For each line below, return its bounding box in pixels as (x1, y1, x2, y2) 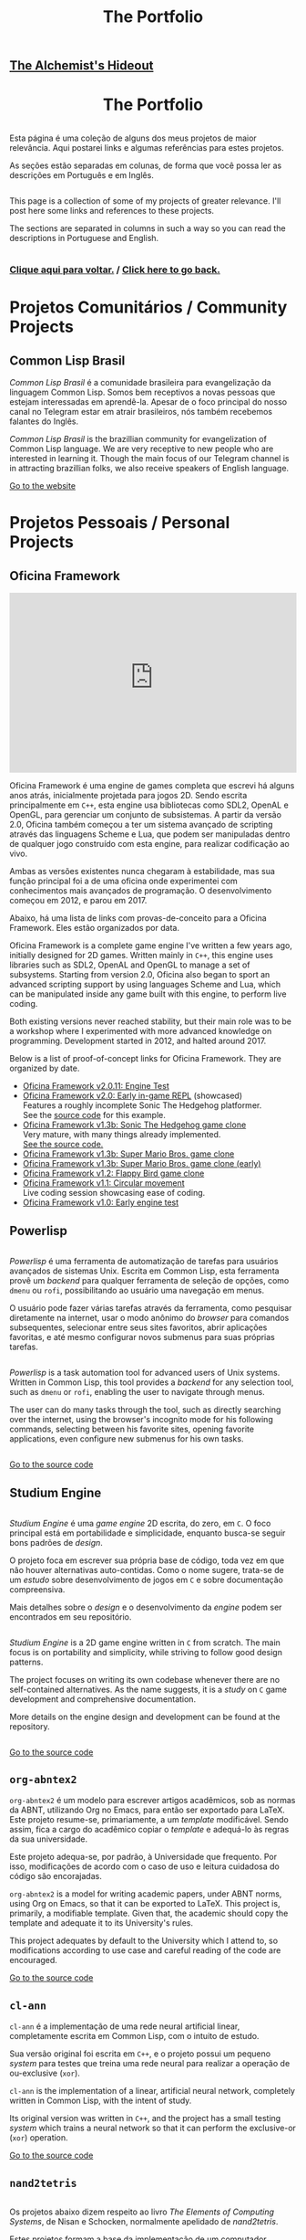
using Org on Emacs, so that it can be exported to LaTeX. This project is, (9, 1898, 280, 1909)
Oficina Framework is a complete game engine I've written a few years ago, (9, 940, 293, 951)
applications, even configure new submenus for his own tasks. (9, 1432, 244, 1444)
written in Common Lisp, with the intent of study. (9, 2095, 192, 2107)
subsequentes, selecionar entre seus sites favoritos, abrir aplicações (9, 1322, 268, 1333)
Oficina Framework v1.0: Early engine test (22, 1197, 179, 1208)
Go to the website (9, 481, 76, 491)
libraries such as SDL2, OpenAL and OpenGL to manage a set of (9, 959, 250, 970)
